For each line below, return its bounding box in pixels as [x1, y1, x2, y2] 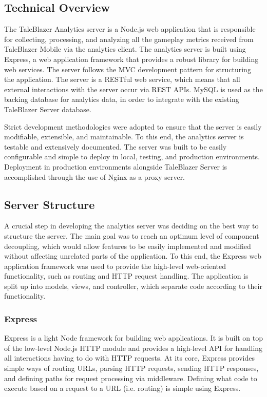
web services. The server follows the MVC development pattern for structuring [4, 64, 251, 74]
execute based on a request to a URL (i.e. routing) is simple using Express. [4, 383, 241, 393]
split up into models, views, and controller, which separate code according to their [4, 280, 262, 291]
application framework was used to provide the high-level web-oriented [4, 260, 226, 271]
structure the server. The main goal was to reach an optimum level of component [4, 230, 259, 241]
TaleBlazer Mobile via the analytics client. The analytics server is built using [4, 44, 246, 54]
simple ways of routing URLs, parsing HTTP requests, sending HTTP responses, [4, 363, 259, 373]
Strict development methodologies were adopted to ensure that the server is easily [4, 121, 262, 132]
